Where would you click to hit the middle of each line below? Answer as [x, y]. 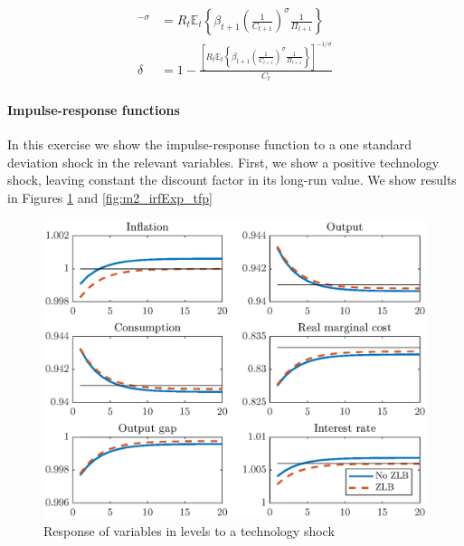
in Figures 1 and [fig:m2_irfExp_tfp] [110, 197]
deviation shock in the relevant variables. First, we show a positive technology [223, 162]
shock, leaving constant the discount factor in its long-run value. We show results [232, 180]
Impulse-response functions [94, 110]
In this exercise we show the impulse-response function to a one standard [210, 144]
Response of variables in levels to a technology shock [189, 530]
